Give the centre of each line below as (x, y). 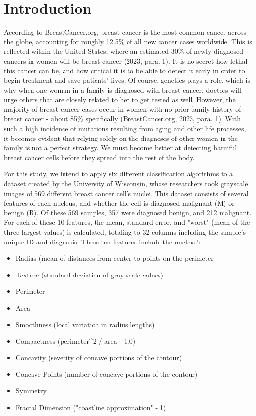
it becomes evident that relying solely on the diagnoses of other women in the (121, 138)
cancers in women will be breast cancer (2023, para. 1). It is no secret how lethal (126, 60)
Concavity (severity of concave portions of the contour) (99, 357)
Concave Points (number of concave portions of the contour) (107, 374)
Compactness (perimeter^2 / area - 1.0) (76, 341)
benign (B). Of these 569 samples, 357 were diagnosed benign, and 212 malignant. (128, 212)
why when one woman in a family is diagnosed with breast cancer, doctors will (123, 89)
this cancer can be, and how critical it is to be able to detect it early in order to (125, 70)
